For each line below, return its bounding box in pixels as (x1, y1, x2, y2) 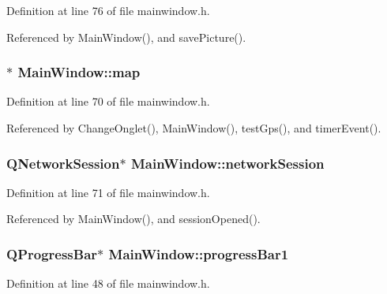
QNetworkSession (6, 153, 120, 173)
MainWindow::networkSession (130, 153, 325, 173)
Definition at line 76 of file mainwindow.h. (6, 2, 210, 18)
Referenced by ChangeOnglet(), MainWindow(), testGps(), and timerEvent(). (6, 120, 381, 136)
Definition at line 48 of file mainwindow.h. (6, 275, 210, 292)
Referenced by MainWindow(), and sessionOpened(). (6, 210, 261, 227)
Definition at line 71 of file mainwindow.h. (6, 184, 210, 200)
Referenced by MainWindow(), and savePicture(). (6, 28, 246, 45)
